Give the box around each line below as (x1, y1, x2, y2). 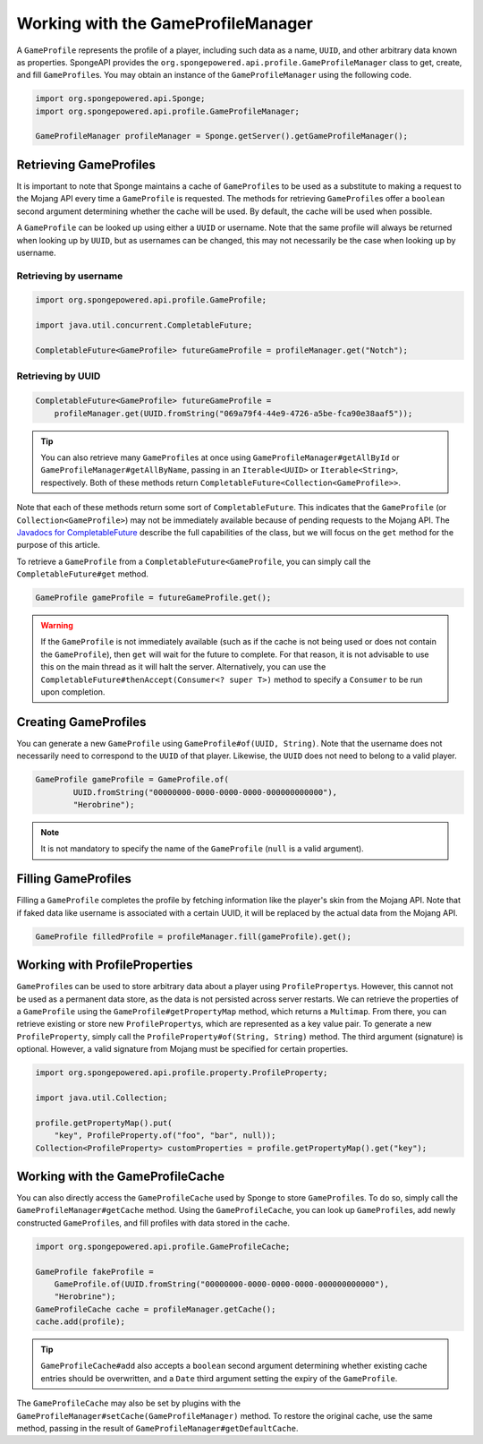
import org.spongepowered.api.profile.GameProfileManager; (35, 106, 300, 116)
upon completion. (40, 687, 106, 697)
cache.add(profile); (35, 1317, 125, 1327)
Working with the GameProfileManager (16, 13, 313, 33)
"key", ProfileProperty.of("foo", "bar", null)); (54, 1131, 276, 1141)
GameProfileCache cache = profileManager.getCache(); (35, 1303, 276, 1314)
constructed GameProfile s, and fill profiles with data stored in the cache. (16, 1218, 291, 1228)
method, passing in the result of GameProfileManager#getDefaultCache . (16, 1423, 299, 1434)
